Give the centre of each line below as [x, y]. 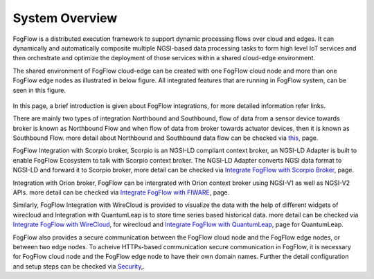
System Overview [65, 18]
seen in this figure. [39, 90]
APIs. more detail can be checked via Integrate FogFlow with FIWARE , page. [121, 192]
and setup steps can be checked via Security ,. [79, 266]
